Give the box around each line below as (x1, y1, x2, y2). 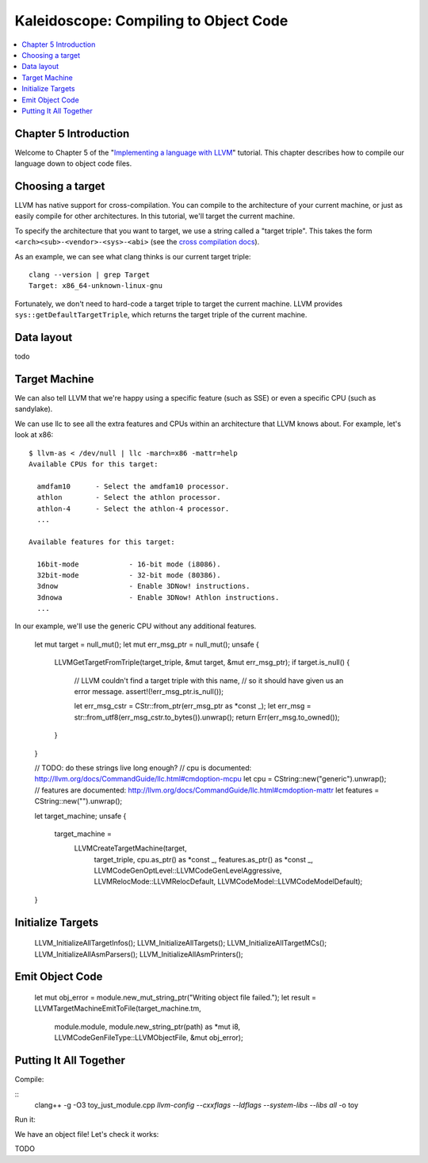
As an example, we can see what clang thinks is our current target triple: (14, 251, 251, 261)
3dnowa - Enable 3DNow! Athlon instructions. (36, 593, 280, 602)
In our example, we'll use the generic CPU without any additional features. (14, 621, 257, 631)
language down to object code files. (14, 159, 132, 168)
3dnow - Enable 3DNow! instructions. (36, 581, 250, 591)
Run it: (14, 1115, 36, 1124)
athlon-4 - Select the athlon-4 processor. (36, 504, 230, 513)
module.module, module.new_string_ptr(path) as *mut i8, (54, 1022, 241, 1031)
